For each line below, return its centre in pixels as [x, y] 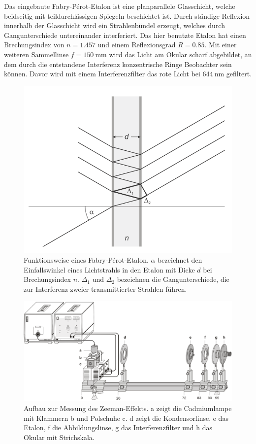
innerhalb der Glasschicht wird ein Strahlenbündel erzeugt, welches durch [114, 25]
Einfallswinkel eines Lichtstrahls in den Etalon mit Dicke [109, 269]
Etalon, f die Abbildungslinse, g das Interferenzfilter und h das [118, 427]
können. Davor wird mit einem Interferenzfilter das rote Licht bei [102, 74]
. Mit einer [221, 45]
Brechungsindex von [34, 45]
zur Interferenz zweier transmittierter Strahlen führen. [105, 289]
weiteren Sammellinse [36, 54]
